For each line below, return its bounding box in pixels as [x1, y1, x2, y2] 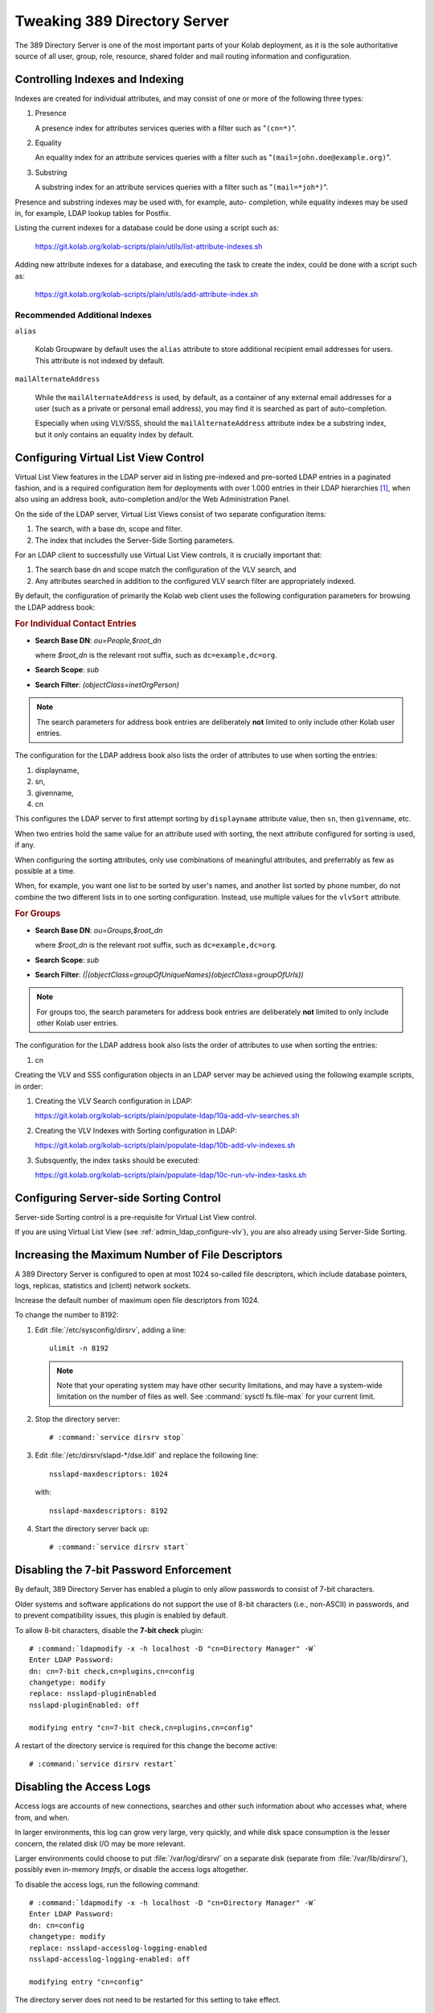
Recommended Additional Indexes [14, 309, 152, 320]
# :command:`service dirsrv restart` [29, 1759, 178, 1769]
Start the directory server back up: [35, 1524, 149, 1534]
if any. [14, 840, 35, 849]
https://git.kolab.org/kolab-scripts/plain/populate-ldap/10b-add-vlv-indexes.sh [35, 1140, 296, 1151]
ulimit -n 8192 [49, 1344, 109, 1353]
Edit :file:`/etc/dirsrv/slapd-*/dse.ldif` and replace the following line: [35, 1450, 259, 1461]
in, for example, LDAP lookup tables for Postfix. [14, 208, 171, 217]
